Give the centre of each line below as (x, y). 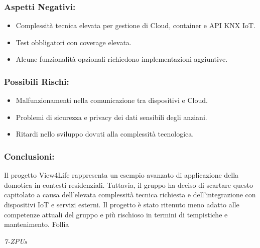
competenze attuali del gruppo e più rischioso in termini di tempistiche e (116, 214)
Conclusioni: (29, 156)
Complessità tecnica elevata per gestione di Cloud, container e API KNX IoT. (136, 25)
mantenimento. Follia (37, 224)
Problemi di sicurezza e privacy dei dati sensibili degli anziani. (111, 117)
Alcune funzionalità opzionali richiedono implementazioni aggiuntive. (122, 59)
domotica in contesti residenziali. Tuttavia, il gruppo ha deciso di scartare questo (128, 184)
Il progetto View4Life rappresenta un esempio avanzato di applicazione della (121, 175)
